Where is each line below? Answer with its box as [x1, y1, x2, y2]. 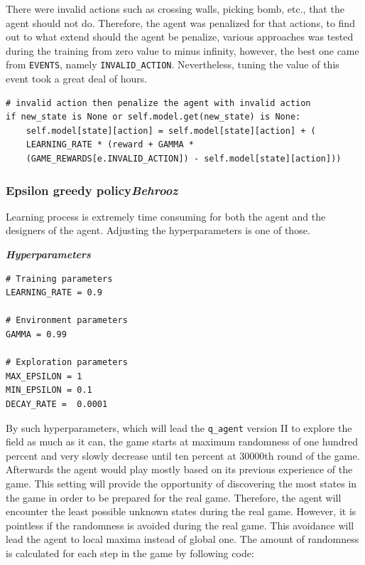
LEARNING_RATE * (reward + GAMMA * [26, 139, 194, 150]
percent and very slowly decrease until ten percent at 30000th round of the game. [6, 448, 360, 463]
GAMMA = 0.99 [6, 329, 67, 339]
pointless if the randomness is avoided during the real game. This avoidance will [6, 517, 354, 532]
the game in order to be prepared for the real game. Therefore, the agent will [6, 490, 342, 505]
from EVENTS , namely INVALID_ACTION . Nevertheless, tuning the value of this [6, 57, 339, 72]
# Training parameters [6, 273, 113, 284]
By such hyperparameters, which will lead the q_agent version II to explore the [6, 420, 352, 435]
